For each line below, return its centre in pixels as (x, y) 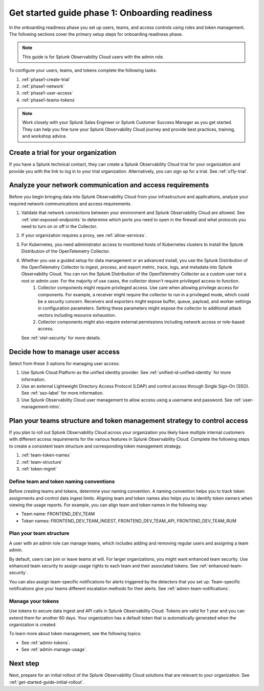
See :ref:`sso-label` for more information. (62, 393)
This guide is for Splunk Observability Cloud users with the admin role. (93, 57)
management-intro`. (41, 407)
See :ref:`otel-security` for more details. (61, 337)
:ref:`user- (243, 400)
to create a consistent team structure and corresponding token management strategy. (95, 446)
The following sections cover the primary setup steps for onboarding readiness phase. (96, 34)
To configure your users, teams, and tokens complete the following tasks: (83, 71)
